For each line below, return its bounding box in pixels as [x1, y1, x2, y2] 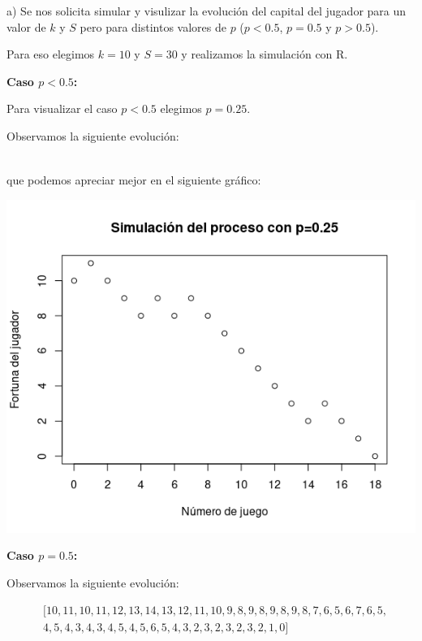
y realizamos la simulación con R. [181, 45, 348, 63]
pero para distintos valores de [80, 18, 226, 35]
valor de [6, 18, 46, 35]
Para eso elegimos [6, 45, 95, 63]
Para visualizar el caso [6, 100, 118, 117]
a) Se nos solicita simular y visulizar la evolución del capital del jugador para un [6, 2, 407, 19]
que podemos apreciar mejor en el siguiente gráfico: [6, 171, 261, 188]
